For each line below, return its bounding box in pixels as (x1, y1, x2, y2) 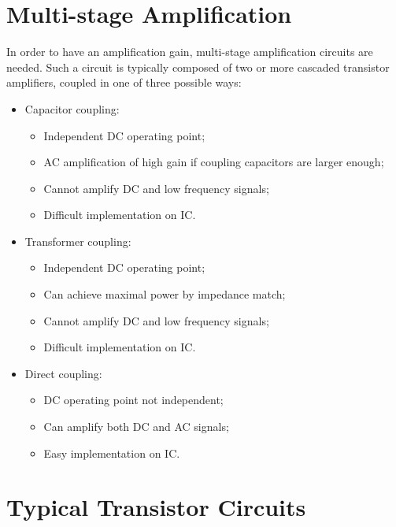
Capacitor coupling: (24, 100, 120, 117)
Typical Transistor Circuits (6, 491, 306, 523)
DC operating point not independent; (43, 392, 224, 408)
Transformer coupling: (24, 232, 131, 249)
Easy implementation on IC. (43, 444, 180, 461)
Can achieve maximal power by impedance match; (43, 286, 286, 302)
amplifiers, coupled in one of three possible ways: (6, 74, 242, 91)
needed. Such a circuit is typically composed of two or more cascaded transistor (6, 58, 390, 75)
